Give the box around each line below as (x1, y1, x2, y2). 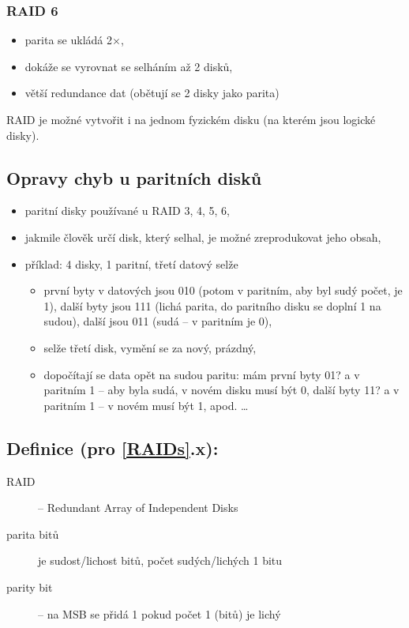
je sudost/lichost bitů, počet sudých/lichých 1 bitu (38, 552, 283, 569)
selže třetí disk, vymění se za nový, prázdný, (43, 339, 257, 355)
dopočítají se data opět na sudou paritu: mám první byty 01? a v (43, 366, 360, 382)
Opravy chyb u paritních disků (6, 165, 262, 190)
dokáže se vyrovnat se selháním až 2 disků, (24, 58, 233, 74)
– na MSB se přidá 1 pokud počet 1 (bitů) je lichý (38, 605, 281, 622)
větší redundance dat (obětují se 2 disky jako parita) (24, 85, 280, 101)
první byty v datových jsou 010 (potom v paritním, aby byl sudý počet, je (43, 282, 403, 299)
